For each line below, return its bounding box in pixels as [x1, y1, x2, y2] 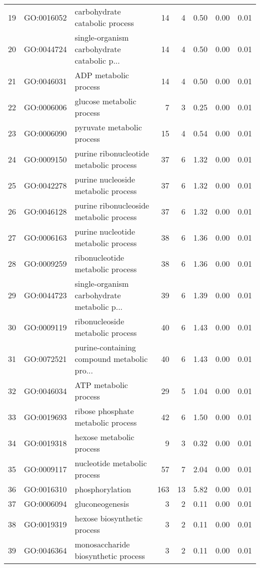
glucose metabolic [74, 95, 136, 107]
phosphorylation [74, 483, 131, 495]
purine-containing [74, 341, 136, 353]
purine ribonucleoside [74, 200, 149, 211]
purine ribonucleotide [74, 147, 149, 159]
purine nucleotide [74, 226, 135, 237]
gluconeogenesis [74, 498, 129, 509]
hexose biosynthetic [74, 512, 143, 524]
